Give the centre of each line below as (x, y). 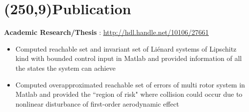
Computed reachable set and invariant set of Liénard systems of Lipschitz (126, 48)
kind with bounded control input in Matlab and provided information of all (129, 58)
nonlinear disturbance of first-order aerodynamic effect (97, 103)
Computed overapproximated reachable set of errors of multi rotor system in (130, 84)
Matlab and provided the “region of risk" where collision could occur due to (129, 94)
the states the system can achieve (65, 68)
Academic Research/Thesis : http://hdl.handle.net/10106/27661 (106, 32)
